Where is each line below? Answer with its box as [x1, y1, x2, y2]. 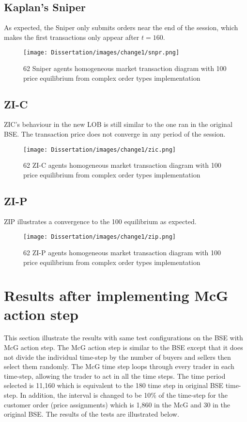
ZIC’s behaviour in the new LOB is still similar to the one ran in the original [4, 119, 232, 129]
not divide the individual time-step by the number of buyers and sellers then [4, 352, 231, 362]
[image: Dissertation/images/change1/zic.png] [23, 146, 176, 153]
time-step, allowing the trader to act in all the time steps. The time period [4, 370, 226, 381]
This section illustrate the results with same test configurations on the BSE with [4, 333, 243, 343]
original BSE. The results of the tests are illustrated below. [4, 409, 179, 419]
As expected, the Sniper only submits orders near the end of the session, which [4, 22, 238, 33]
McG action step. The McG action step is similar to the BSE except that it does [4, 342, 243, 352]
